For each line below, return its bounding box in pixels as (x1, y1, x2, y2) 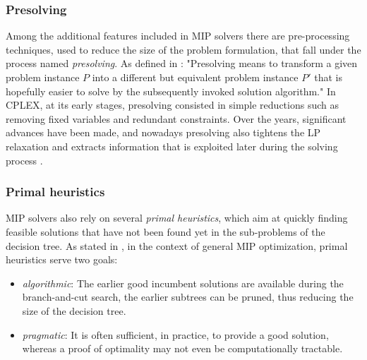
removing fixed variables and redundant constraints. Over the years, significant (6, 111, 347, 126)
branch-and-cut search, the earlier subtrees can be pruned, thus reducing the (22, 289, 354, 304)
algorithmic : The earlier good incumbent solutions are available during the (22, 275, 344, 290)
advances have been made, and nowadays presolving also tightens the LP (6, 125, 321, 140)
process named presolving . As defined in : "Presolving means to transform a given (6, 56, 358, 71)
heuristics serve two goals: (6, 252, 118, 267)
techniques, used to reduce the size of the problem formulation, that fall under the (6, 42, 361, 56)
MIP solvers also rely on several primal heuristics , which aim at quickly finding (6, 210, 348, 225)
